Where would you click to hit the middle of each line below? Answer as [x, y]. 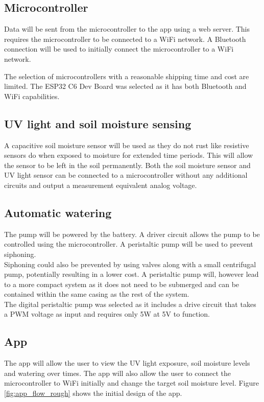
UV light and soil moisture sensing [98, 123]
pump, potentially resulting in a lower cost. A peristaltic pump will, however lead [131, 274]
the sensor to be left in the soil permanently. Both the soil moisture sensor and [127, 165]
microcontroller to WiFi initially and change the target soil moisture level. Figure [131, 383]
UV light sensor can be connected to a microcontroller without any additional [126, 175]
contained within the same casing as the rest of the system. [97, 294]
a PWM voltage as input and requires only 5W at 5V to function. [107, 314]
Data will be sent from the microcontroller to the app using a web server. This [127, 29]
